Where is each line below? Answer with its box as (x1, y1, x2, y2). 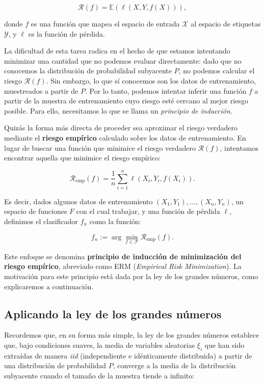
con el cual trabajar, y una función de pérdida (76, 206, 220, 216)
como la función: (89, 216, 141, 227)
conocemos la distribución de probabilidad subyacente (4, 65, 172, 76)
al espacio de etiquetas (191, 18, 261, 29)
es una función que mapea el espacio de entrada (31, 18, 180, 29)
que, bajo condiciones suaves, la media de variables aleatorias (4, 340, 195, 350)
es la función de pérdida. (28, 28, 105, 39)
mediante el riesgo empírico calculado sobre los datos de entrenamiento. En (4, 132, 246, 143)
